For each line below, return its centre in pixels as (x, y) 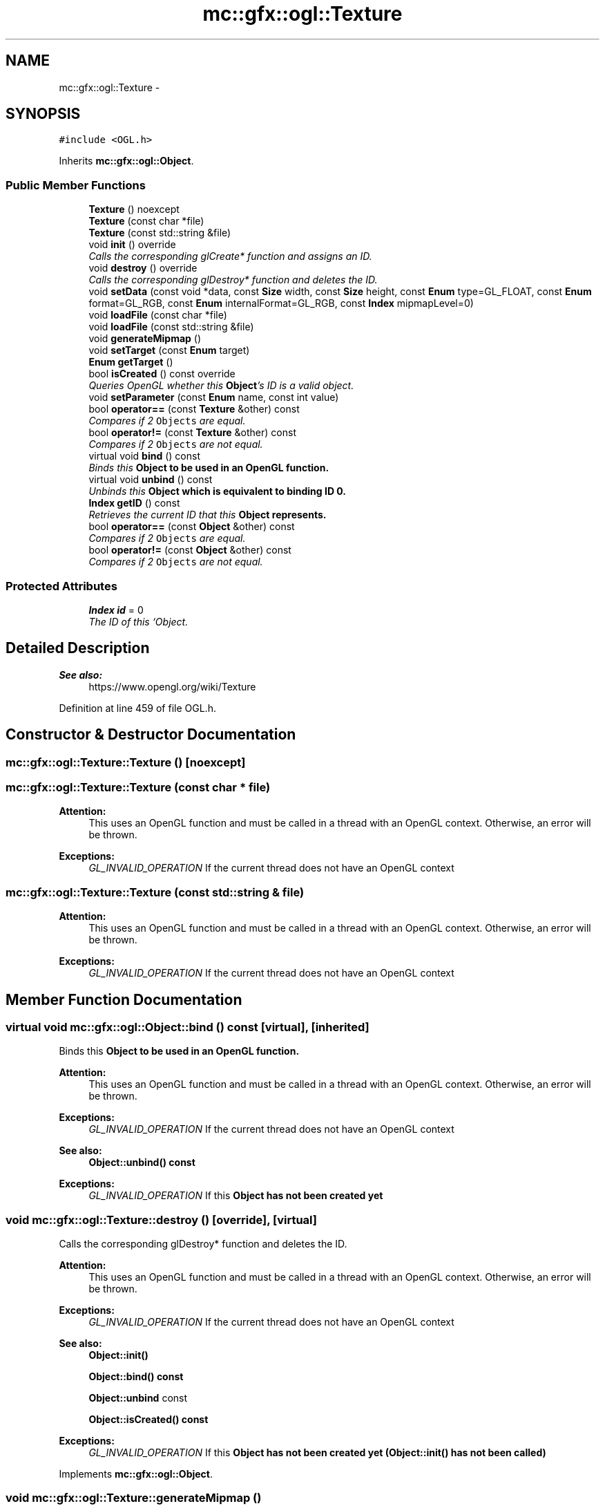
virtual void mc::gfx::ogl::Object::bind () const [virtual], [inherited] (188, 1027)
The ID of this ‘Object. (138, 621)
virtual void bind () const (144, 456)
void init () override (132, 245)
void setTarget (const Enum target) (169, 350)
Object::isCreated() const (148, 1420)
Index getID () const (134, 503)
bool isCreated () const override (162, 374)
